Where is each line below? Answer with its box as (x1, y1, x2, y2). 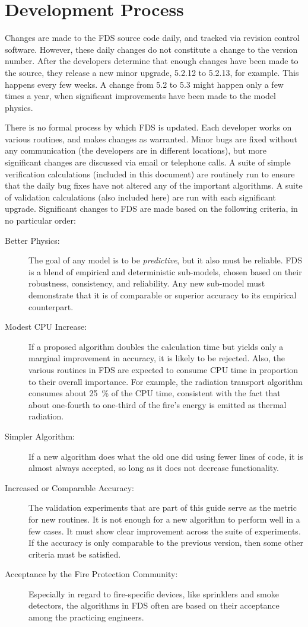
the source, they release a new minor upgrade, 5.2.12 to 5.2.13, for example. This (5, 66, 299, 78)
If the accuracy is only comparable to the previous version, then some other (28, 536, 303, 549)
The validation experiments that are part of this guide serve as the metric (28, 501, 297, 514)
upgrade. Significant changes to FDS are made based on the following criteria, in (5, 202, 298, 215)
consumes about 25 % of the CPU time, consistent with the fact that (28, 387, 281, 399)
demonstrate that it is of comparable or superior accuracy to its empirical (28, 289, 297, 301)
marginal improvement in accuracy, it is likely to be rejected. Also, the (28, 352, 285, 364)
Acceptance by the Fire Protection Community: (5, 568, 178, 580)
